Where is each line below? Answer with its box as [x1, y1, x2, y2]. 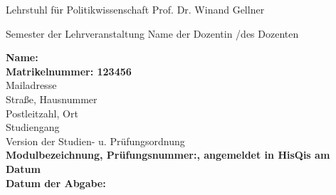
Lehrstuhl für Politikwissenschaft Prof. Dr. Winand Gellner [6, 2, 265, 16]
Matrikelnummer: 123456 [6, 63, 132, 78]
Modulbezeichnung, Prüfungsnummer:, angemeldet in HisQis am [6, 147, 330, 162]
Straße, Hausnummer [6, 91, 98, 106]
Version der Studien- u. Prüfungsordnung [6, 133, 185, 148]
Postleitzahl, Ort [6, 105, 78, 120]
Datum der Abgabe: [6, 175, 106, 190]
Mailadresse [6, 78, 57, 93]
